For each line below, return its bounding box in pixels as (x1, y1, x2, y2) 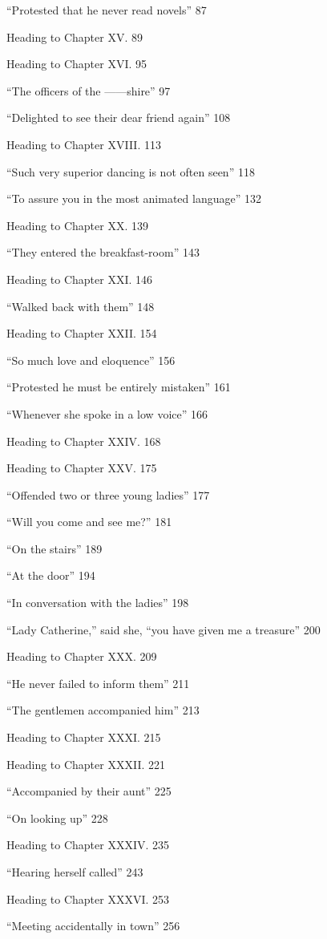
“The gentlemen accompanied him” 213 (6, 702, 200, 718)
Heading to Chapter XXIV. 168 (6, 432, 161, 449)
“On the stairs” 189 (6, 540, 103, 557)
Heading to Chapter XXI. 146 (6, 270, 153, 287)
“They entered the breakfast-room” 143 (6, 244, 200, 261)
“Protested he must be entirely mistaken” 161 (6, 378, 231, 395)
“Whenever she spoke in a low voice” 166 (6, 405, 208, 422)
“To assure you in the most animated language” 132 (6, 190, 261, 207)
